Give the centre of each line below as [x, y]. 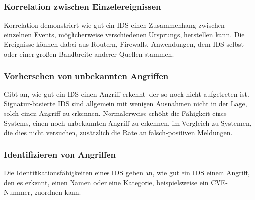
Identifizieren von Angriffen [60, 154]
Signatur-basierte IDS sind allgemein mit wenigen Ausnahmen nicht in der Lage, [126, 103]
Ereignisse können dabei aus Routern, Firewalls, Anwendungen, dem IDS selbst [124, 44]
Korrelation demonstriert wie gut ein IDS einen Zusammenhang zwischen [114, 25]
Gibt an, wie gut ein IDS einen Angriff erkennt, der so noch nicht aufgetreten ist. [127, 94]
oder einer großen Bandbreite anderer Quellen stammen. [89, 54]
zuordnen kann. [58, 192]
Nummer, [18, 192]
